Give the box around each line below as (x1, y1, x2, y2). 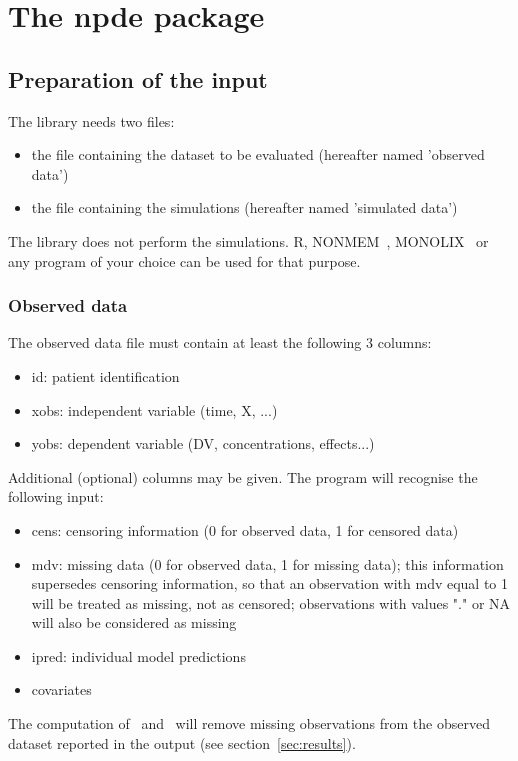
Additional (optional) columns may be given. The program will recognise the (8, 466, 478, 487)
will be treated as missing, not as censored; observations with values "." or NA (31, 592, 511, 613)
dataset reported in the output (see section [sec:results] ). (8, 732, 356, 753)
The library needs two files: (8, 110, 175, 131)
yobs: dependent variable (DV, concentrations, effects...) (31, 433, 375, 454)
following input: (8, 486, 104, 507)
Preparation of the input (8, 63, 268, 94)
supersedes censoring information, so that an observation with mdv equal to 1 (31, 573, 509, 594)
